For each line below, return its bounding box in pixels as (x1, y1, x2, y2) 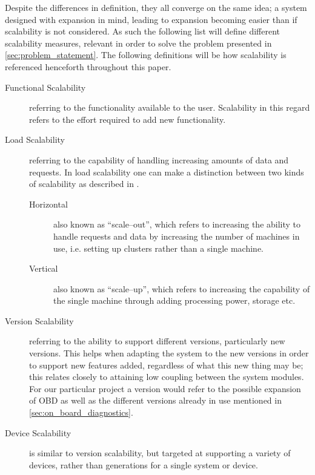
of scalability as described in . (29, 177, 139, 190)
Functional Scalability (5, 80, 86, 93)
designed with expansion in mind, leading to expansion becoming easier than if (5, 13, 297, 25)
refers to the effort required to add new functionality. (29, 113, 226, 125)
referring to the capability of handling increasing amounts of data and (29, 153, 289, 166)
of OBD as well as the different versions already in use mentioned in (29, 394, 282, 407)
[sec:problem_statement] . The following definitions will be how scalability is (5, 48, 287, 61)
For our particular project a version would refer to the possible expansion (29, 382, 301, 395)
